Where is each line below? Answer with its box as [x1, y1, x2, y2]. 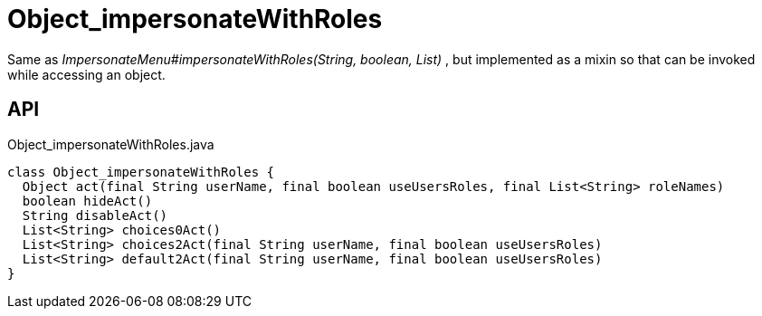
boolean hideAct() [22, 193, 153, 208]
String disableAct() [22, 207, 168, 223]
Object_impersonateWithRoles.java [7, 136, 214, 152]
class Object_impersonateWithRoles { [7, 164, 275, 179]
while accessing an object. [7, 66, 166, 82]
